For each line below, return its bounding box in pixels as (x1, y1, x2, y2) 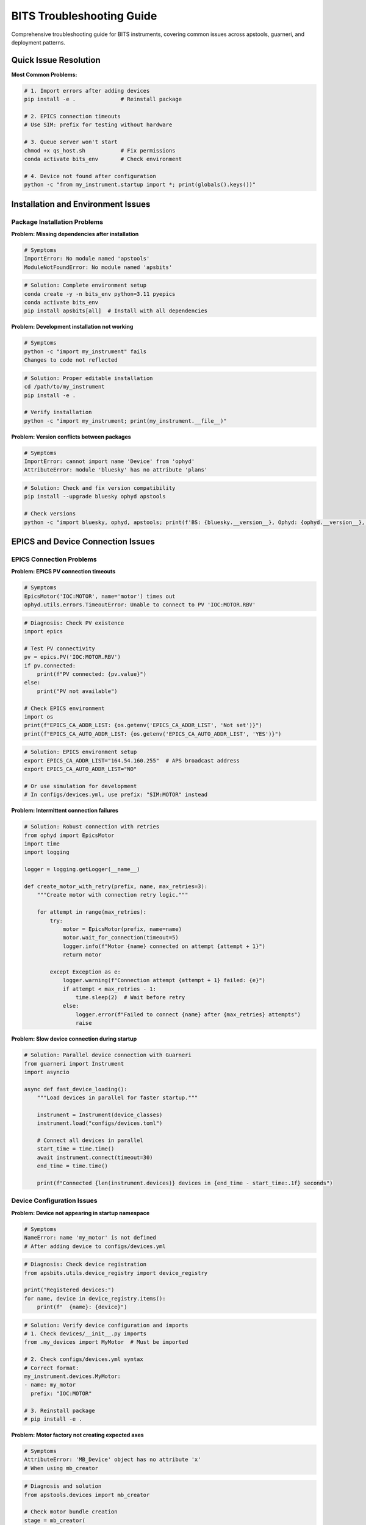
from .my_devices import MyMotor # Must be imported (24, 1339, 188, 1346)
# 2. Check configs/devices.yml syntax (24, 1356, 143, 1363)
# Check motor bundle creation (24, 1509, 118, 1515)
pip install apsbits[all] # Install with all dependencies (24, 307, 208, 314)
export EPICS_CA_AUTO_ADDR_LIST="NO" (24, 766, 137, 773)
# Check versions (24, 510, 76, 517)
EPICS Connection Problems (11, 555, 97, 564)
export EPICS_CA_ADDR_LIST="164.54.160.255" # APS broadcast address (24, 757, 240, 764)
